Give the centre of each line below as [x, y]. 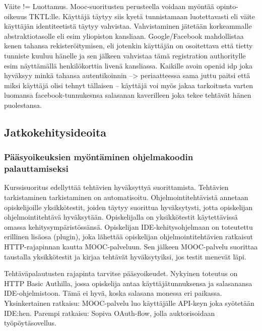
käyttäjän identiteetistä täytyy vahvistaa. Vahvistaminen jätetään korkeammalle [128, 26]
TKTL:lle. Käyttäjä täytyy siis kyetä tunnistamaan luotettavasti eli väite [142, 16]
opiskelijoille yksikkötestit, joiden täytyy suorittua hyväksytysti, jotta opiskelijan [128, 207]
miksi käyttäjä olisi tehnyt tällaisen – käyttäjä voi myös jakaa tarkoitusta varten [128, 85]
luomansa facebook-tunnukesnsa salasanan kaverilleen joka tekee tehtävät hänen [128, 95]
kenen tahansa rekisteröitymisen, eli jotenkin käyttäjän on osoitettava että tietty [128, 46]
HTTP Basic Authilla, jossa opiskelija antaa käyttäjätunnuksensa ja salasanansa [128, 283]
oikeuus [16, 16]
